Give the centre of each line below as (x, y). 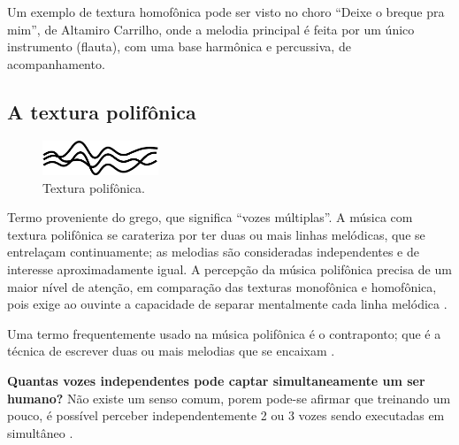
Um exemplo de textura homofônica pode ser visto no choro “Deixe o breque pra (226, 12)
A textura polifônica (102, 111)
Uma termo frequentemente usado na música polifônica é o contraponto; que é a (224, 333)
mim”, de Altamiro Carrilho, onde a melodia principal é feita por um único (211, 29)
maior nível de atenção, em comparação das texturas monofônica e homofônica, (222, 286)
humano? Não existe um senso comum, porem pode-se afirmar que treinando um (229, 398)
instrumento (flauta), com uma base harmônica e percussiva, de (179, 46)
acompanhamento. (56, 63)
